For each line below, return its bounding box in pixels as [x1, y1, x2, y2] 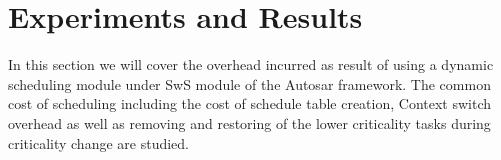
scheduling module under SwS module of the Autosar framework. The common [8, 73, 491, 94]
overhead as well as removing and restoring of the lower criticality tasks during [8, 112, 491, 133]
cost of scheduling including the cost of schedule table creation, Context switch [8, 93, 492, 114]
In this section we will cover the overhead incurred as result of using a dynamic [8, 54, 494, 75]
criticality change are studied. [8, 132, 189, 153]
